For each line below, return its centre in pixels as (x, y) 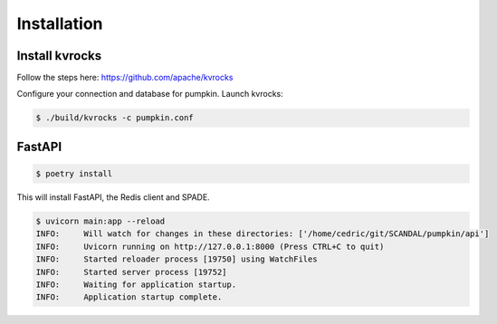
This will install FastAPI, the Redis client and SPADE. (113, 197)
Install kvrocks (59, 56)
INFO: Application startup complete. (129, 297)
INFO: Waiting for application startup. (136, 284)
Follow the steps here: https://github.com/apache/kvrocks (125, 78)
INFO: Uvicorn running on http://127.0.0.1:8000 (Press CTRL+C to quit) (210, 246)
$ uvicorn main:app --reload (100, 221)
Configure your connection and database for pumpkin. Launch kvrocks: (150, 94)
